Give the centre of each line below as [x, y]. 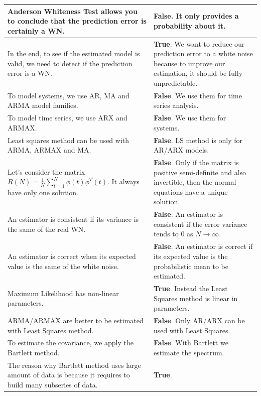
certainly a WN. [36, 30]
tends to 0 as [173, 234]
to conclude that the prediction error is [77, 21]
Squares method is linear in [195, 298]
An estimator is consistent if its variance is [73, 219]
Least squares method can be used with [69, 140]
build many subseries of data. [53, 385]
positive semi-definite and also [200, 172]
